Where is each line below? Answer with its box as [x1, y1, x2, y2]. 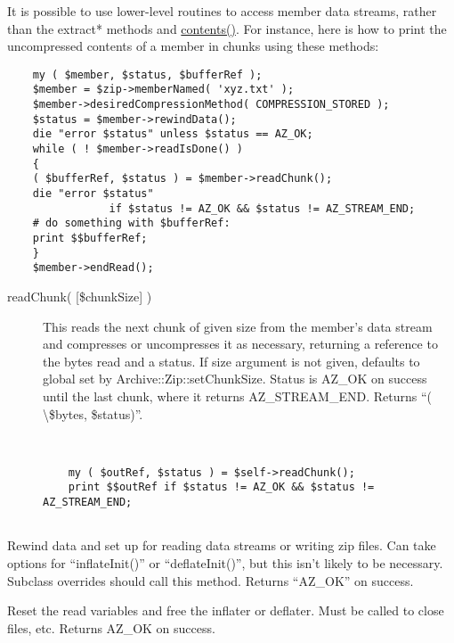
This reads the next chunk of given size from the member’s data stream [43, 317, 433, 335]
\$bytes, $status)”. [43, 404, 143, 423]
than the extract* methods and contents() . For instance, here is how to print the [7, 19, 447, 37]
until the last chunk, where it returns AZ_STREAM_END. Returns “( [43, 386, 432, 405]
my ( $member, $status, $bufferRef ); [32, 68, 263, 81]
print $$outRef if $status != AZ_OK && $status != [68, 481, 375, 494]
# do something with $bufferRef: [32, 217, 231, 230]
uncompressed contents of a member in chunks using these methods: [7, 37, 379, 55]
